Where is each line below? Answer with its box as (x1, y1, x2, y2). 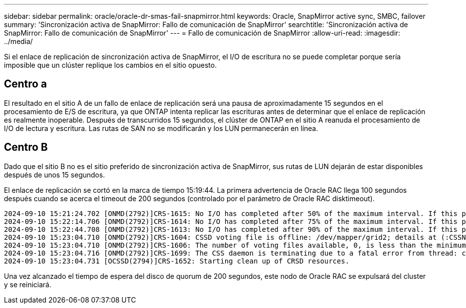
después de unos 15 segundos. (4, 170, 105, 179)
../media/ (4, 37, 33, 45)
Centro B (4, 141, 48, 154)
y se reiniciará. (4, 280, 51, 289)
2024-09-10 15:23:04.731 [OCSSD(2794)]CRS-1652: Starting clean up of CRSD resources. (4, 257, 349, 265)
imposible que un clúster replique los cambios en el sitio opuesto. (4, 61, 217, 69)
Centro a (4, 78, 47, 90)
